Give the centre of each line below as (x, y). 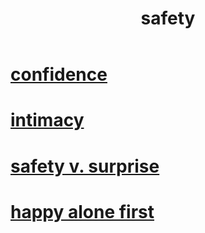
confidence (59, 74)
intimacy (47, 120)
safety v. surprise (85, 166)
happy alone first (82, 211)
